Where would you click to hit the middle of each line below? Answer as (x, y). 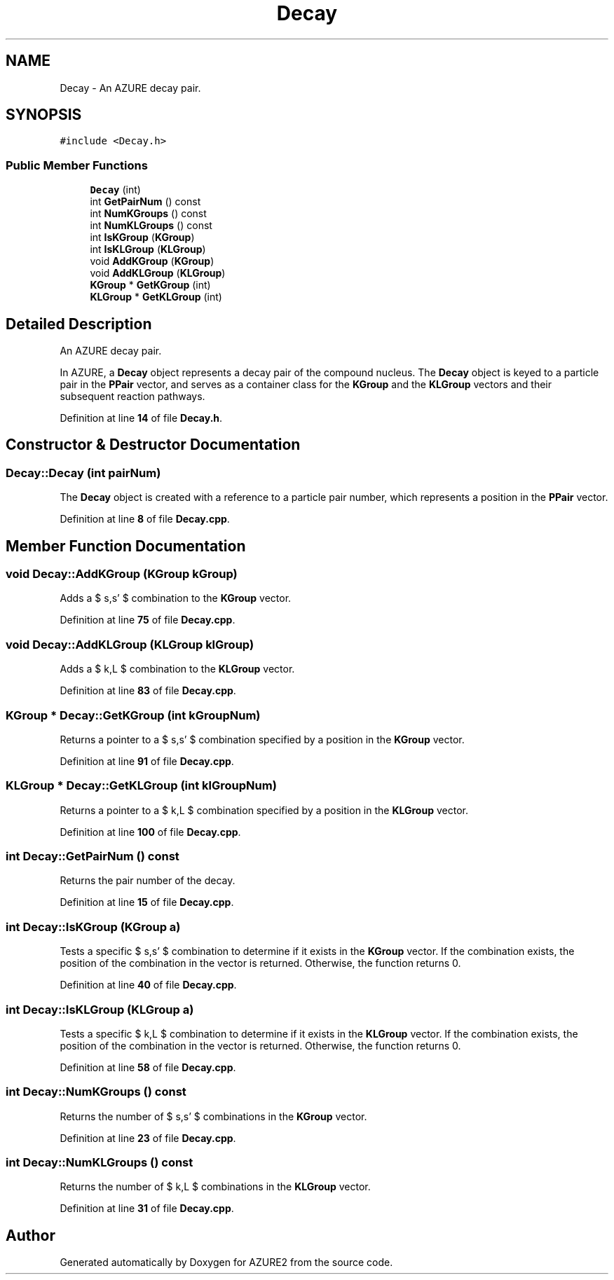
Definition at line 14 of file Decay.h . (141, 418)
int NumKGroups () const (148, 214)
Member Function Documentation (126, 546)
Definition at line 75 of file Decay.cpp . (148, 620)
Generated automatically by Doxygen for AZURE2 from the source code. (226, 1262)
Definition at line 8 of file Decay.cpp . (145, 519)
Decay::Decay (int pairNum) (83, 473)
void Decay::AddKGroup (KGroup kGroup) (122, 574)
